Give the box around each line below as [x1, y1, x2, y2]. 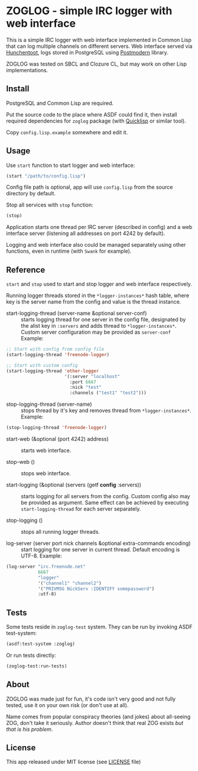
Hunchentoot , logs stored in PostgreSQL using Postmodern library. [6, 49, 168, 56]
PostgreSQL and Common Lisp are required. [6, 99, 114, 107]
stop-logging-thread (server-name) [6, 401, 93, 408]
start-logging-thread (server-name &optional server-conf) [6, 309, 147, 317]
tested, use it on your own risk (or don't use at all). [6, 701, 129, 708]
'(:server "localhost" [64, 373, 120, 379]
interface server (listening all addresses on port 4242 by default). [6, 230, 165, 237]
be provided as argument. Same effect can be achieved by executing [21, 499, 189, 506]
